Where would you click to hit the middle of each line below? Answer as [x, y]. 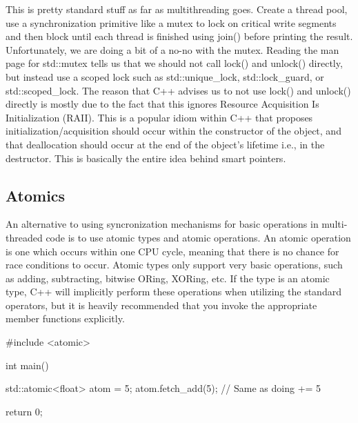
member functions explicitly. [65, 318]
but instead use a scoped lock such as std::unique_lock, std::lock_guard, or [165, 76]
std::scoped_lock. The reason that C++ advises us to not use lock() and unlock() [178, 90]
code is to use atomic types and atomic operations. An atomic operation [198, 237]
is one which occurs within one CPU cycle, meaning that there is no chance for [172, 251]
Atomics [36, 195]
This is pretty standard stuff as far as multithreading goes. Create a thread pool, [177, 9]
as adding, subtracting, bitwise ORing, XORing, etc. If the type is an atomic [168, 278]
